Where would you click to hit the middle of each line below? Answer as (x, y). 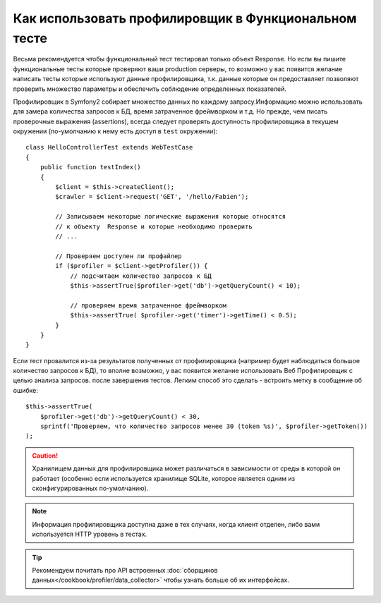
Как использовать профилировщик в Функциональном (185, 18)
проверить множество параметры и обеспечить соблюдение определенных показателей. (150, 89)
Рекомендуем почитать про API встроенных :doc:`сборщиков (125, 570)
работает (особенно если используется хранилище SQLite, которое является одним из (164, 478)
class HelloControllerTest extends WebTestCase (109, 147)
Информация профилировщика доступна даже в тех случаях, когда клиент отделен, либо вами (176, 524)
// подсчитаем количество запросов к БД (141, 276)
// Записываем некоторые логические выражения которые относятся (171, 217)
